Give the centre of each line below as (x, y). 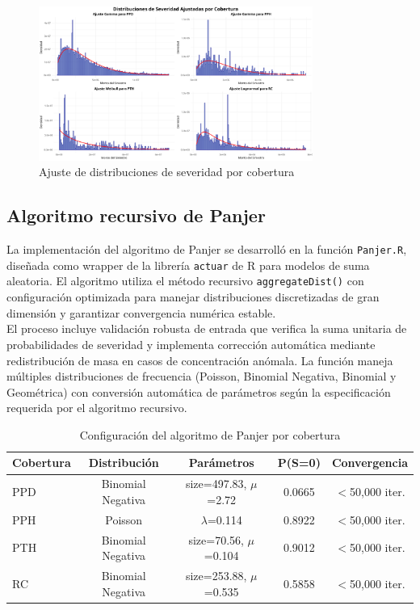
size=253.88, (216, 576)
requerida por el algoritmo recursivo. (97, 408)
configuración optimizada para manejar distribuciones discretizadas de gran (193, 297)
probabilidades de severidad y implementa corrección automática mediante (191, 344)
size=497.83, (216, 484)
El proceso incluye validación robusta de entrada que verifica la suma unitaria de (207, 328)
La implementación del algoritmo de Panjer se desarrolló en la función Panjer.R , (207, 249)
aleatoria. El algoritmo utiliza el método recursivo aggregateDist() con (185, 281)
